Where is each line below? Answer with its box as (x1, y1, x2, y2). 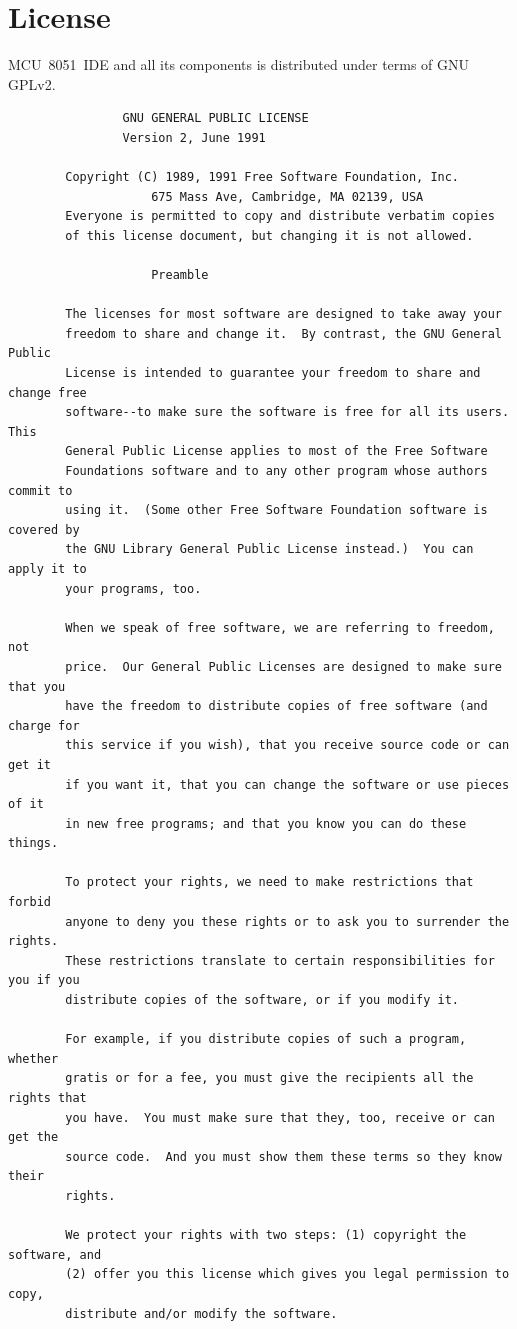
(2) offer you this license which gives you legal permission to (65, 1267, 510, 1282)
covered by (8, 522, 80, 537)
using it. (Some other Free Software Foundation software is (65, 503, 488, 518)
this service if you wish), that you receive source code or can (65, 738, 510, 753)
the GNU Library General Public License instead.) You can (65, 542, 474, 557)
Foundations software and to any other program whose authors (65, 464, 488, 478)
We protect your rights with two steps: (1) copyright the (65, 1228, 467, 1243)
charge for (8, 718, 80, 733)
